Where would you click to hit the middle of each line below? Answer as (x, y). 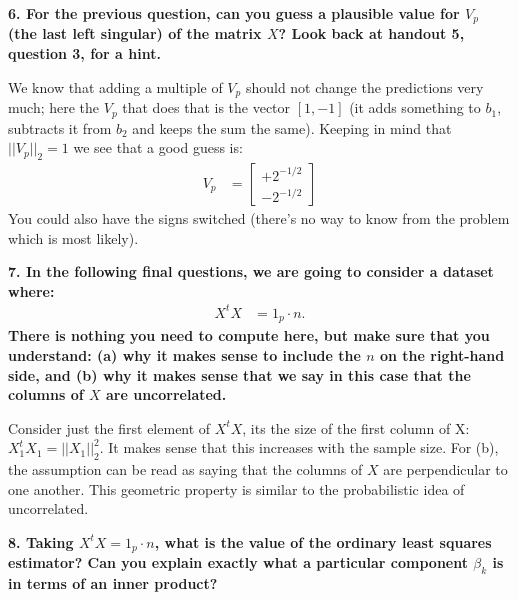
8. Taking (41, 541)
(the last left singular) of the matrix (135, 33)
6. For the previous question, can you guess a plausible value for (234, 13)
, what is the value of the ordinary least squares (323, 541)
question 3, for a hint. (84, 53)
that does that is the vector (206, 107)
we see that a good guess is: (158, 147)
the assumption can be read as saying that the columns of (185, 469)
